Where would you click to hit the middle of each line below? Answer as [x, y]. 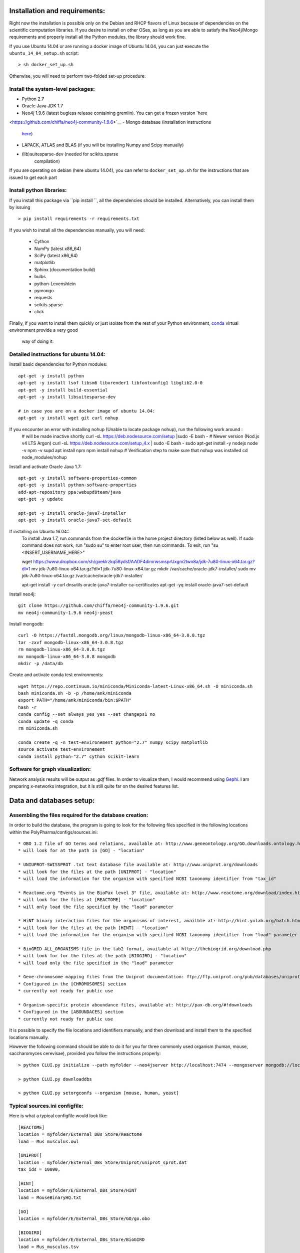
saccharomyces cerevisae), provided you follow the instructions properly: [85, 1054]
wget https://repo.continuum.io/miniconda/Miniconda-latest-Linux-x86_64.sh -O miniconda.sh [135, 686]
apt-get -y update [41, 499]
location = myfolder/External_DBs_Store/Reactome [80, 1134]
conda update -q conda [46, 721]
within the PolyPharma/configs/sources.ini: [53, 832]
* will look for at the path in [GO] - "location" [81, 851]
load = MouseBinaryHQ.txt [50, 1197]
